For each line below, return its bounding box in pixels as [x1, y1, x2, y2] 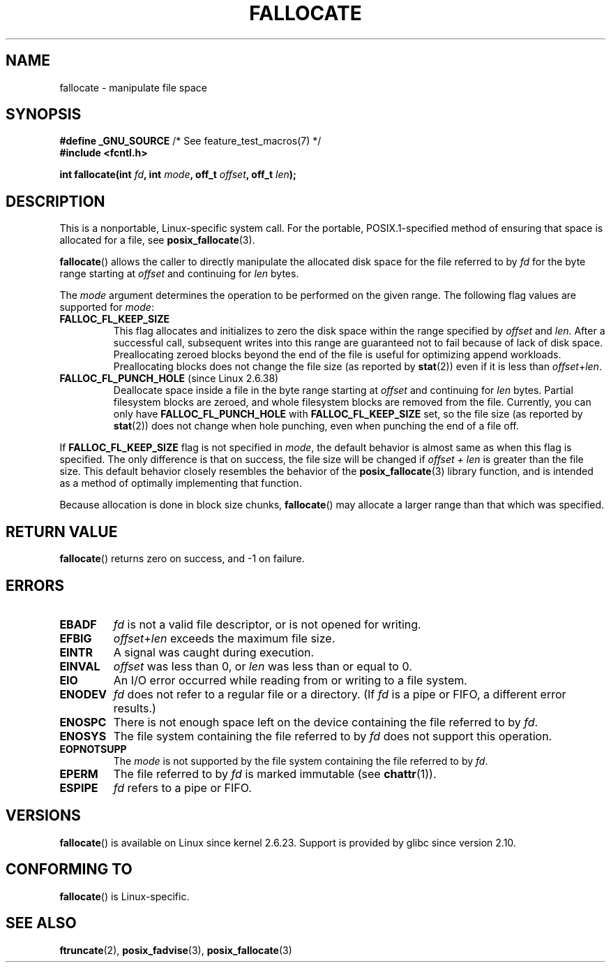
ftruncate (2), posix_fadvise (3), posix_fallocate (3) [59, 944, 292, 956]
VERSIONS [6, 807, 81, 825]
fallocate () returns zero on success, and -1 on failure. [59, 552, 305, 565]
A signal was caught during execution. [113, 645, 315, 659]
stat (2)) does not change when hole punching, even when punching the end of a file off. [113, 420, 519, 432]
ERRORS [6, 576, 65, 594]
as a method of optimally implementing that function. [59, 477, 302, 490]
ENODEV [59, 687, 107, 701]
